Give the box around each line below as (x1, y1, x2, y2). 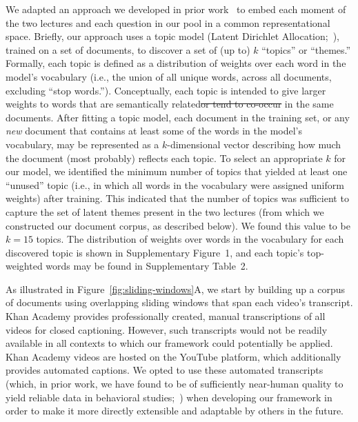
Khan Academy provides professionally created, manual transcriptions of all (6, 309, 326, 323)
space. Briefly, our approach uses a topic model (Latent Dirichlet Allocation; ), (6, 29, 339, 43)
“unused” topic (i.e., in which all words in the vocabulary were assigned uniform (6, 177, 344, 192)
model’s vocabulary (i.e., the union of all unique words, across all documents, (6, 69, 332, 83)
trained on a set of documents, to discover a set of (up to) (6, 42, 250, 57)
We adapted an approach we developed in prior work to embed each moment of (6, 2, 346, 16)
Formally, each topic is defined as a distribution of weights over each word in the (6, 56, 346, 70)
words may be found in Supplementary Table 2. (46, 259, 248, 273)
